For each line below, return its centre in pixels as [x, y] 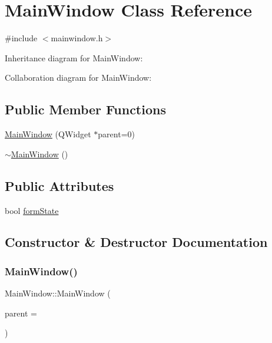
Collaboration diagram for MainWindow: [78, 77]
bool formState [32, 210]
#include [21, 38]
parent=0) [116, 134]
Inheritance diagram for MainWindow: [74, 57]
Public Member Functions [85, 109]
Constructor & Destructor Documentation [136, 242]
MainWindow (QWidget [48, 134]
